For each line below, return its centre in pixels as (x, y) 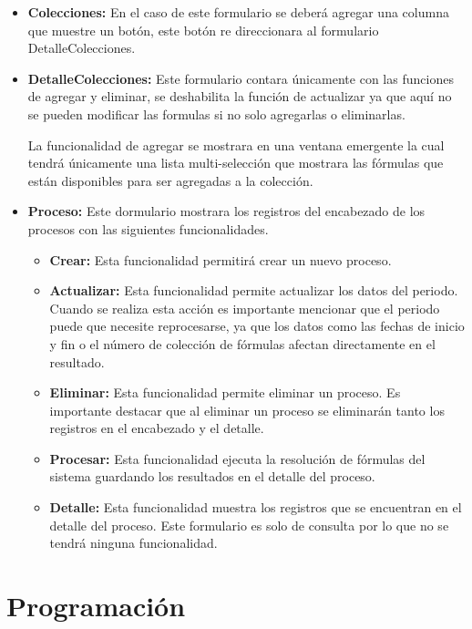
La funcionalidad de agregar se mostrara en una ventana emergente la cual (236, 144)
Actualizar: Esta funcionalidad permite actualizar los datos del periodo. (254, 290)
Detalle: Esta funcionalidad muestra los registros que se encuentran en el (256, 507)
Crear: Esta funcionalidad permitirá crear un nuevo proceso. (221, 259)
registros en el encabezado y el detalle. (157, 428)
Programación (96, 606)
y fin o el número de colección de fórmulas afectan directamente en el (242, 343)
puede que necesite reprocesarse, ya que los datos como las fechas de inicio (257, 326)
